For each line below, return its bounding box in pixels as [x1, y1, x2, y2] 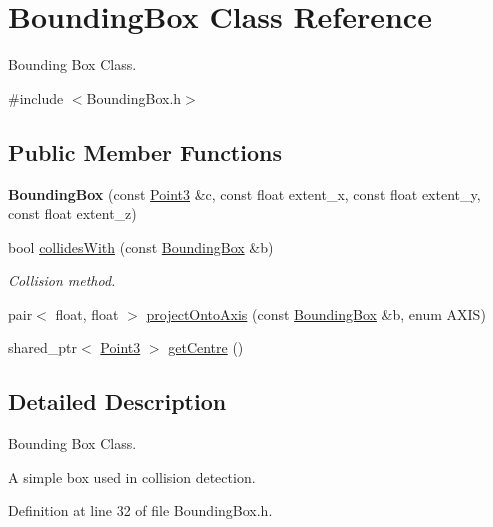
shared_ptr [8, 337, 78, 358]
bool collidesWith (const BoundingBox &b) [8, 236, 274, 257]
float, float [55, 303, 119, 324]
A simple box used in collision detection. [8, 466, 256, 487]
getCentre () [168, 337, 244, 358]
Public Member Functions [8, 136, 282, 167]
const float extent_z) [8, 203, 137, 224]
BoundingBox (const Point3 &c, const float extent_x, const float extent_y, [8, 183, 481, 204]
